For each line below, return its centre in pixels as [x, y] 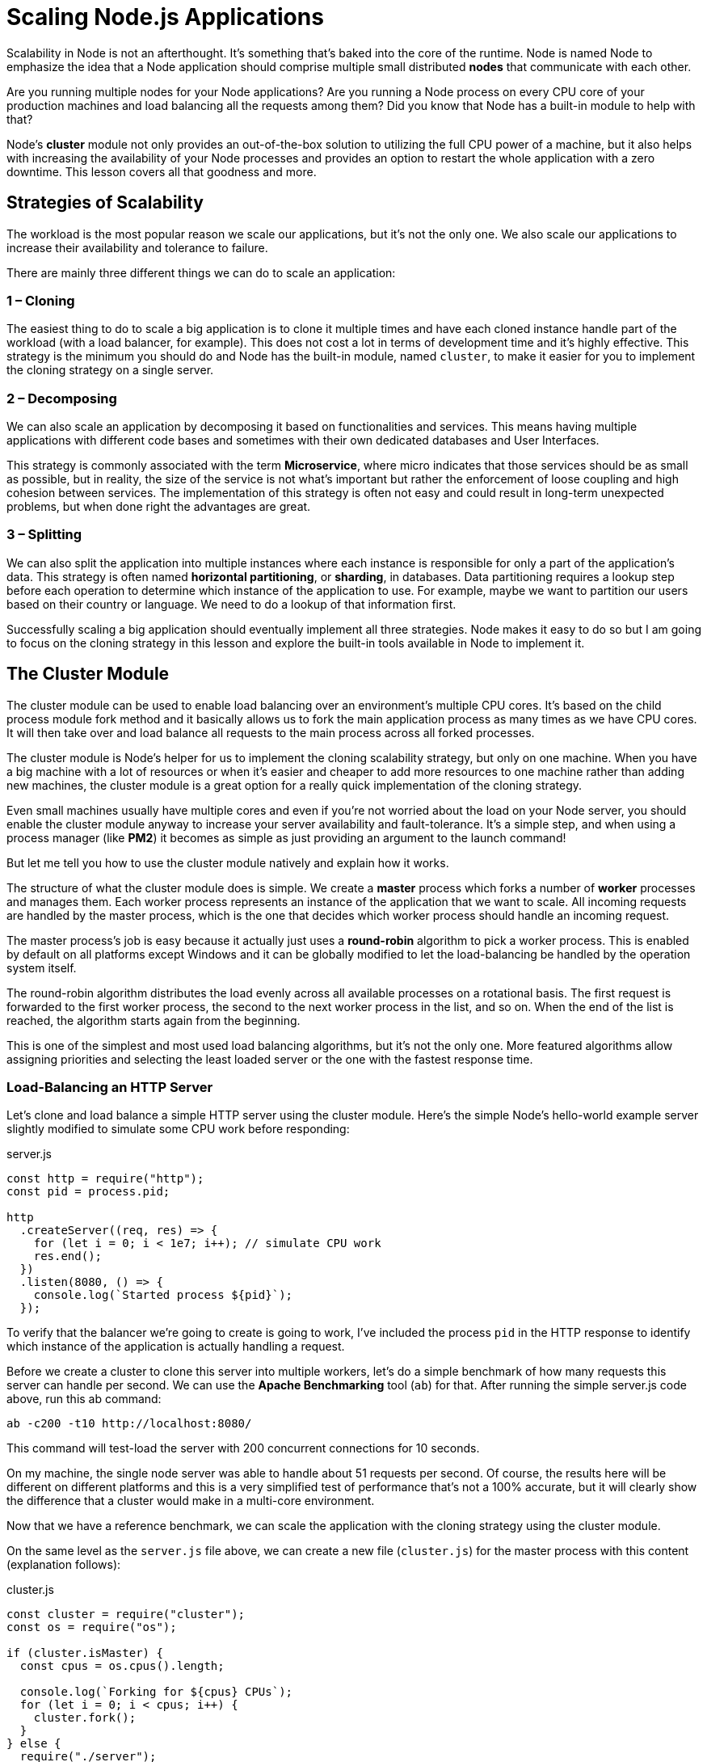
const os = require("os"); [92, 1627]
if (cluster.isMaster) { [85, 1653]
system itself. [42, 967]
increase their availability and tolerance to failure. [137, 247]
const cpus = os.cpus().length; [122, 1666]
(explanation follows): [64, 1565]
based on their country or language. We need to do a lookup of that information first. [231, 604]
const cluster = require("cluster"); [126, 1614]
